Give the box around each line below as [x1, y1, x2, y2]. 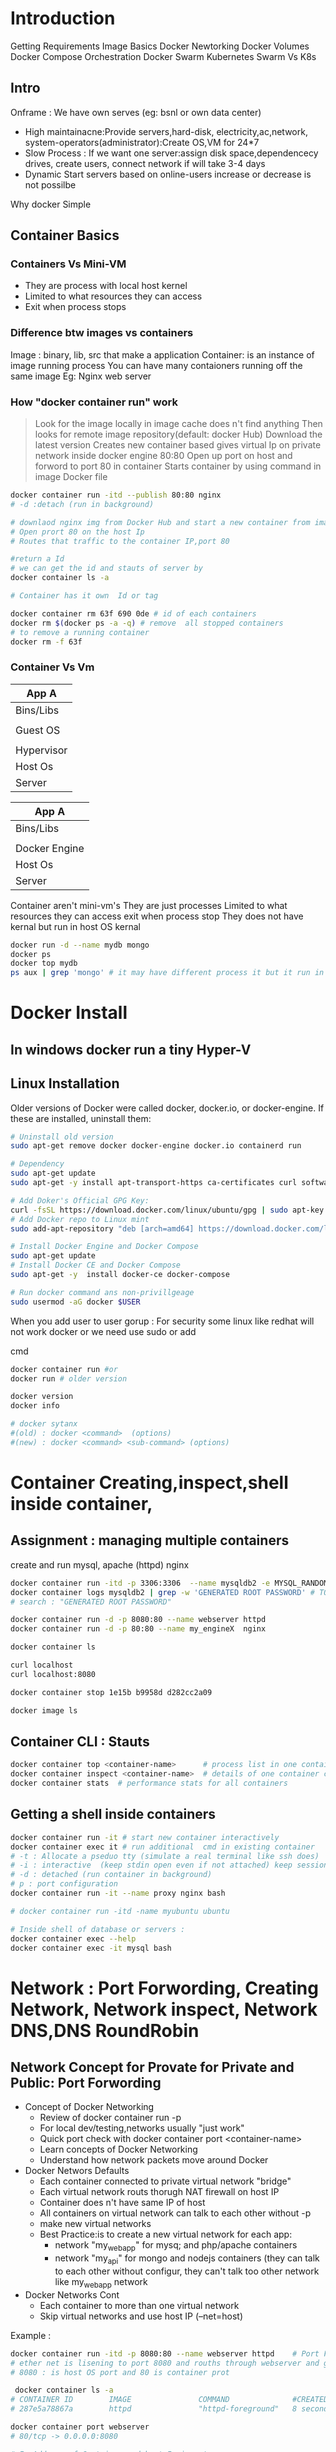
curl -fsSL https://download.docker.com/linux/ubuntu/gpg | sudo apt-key [10, 1205, 325, 1215]
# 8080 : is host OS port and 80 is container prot [10, 2367, 230, 2377]
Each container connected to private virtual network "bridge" [39, 2175, 292, 2187]
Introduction [10, 7, 116, 30]
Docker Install [10, 1002, 128, 1024]
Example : [10, 2329, 52, 2341]
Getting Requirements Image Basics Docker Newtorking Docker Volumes [10, 40, 310, 52]
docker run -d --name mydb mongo [10, 940, 150, 950]
